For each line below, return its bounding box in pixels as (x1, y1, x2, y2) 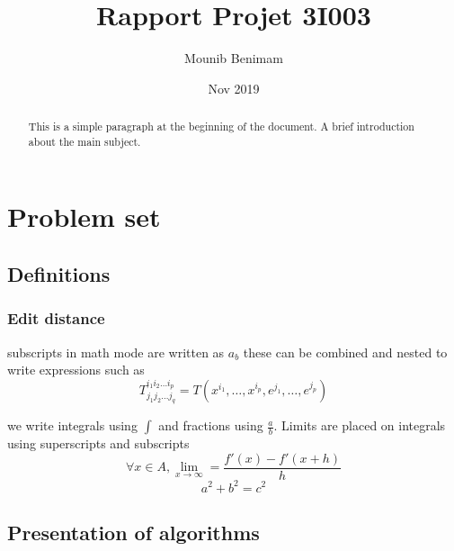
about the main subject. (28, 133, 141, 149)
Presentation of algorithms (7, 518, 260, 546)
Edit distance (7, 307, 105, 330)
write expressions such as (7, 360, 145, 379)
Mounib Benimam (184, 49, 283, 68)
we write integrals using (7, 416, 138, 435)
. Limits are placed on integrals (273, 416, 446, 435)
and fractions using (158, 416, 263, 435)
